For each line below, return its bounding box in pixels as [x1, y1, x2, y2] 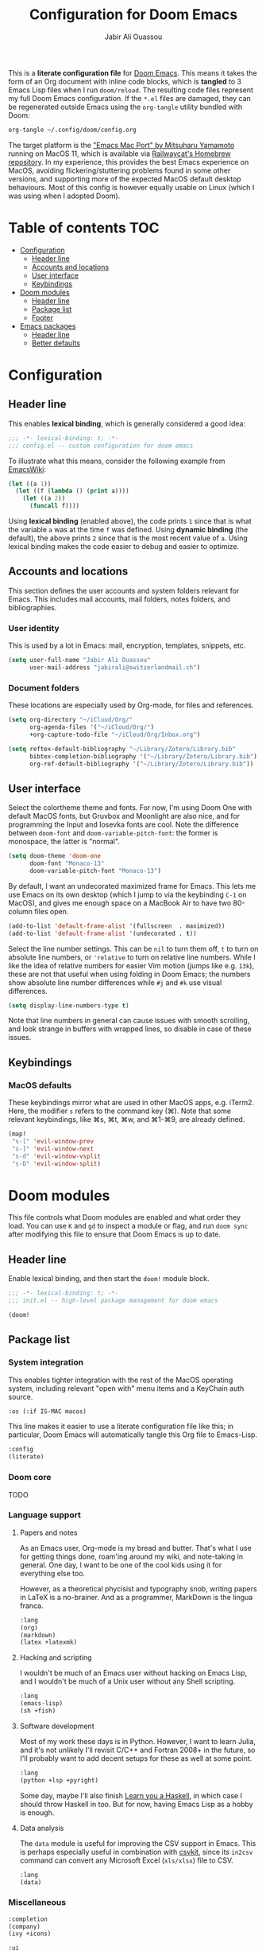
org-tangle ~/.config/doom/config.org [8, 126, 137, 134]
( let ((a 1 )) [8, 480, 52, 488]
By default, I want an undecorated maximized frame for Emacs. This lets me [8, 881, 256, 890]
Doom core [8, 1472, 52, 1483]
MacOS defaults [8, 1080, 72, 1091]
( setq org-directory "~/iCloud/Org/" [8, 716, 133, 724]
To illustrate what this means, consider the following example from [8, 456, 226, 465]
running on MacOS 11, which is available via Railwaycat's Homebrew [8, 149, 232, 158]
